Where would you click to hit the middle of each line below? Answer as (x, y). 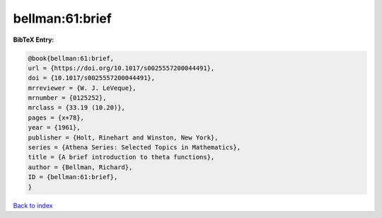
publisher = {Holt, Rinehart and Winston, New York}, (123, 137)
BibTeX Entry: (34, 40)
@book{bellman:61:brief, (71, 58)
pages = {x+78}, (56, 117)
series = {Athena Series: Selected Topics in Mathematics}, (134, 148)
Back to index (33, 205)
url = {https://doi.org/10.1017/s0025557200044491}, (121, 68)
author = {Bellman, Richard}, (80, 167)
